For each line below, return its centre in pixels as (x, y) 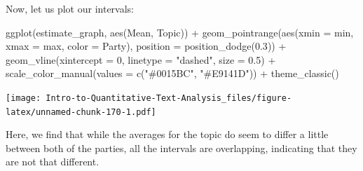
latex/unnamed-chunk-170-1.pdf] (81, 112)
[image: (23, 98)
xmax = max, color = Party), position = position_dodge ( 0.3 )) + (146, 46)
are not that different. (53, 162)
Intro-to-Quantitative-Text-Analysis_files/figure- (169, 98)
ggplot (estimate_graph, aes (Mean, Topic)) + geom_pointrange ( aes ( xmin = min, (180, 32)
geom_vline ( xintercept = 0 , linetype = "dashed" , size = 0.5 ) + (141, 59)
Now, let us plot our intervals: (70, 8)
